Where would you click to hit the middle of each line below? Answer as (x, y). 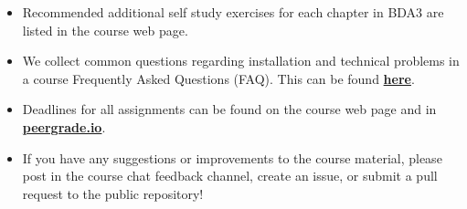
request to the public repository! (113, 193)
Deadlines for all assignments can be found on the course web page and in (229, 109)
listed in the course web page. (105, 30)
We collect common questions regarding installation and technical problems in (241, 61)
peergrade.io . (64, 126)
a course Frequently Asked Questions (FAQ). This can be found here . (218, 78)
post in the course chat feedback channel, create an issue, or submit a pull (230, 176)
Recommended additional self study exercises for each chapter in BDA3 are (233, 12)
